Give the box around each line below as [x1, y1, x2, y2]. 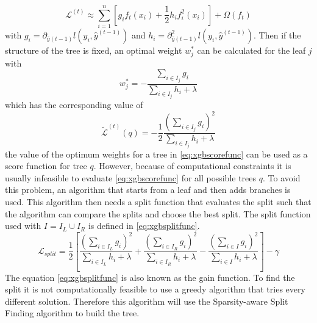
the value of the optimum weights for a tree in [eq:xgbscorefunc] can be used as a [5, 147, 308, 160]
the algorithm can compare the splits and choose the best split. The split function [5, 207, 311, 220]
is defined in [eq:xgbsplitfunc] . [88, 219, 200, 232]
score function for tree [5, 159, 87, 172]
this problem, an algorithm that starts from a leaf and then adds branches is [5, 183, 291, 196]
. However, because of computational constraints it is [93, 159, 291, 172]
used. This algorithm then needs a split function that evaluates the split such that [5, 195, 312, 208]
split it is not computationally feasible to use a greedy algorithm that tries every [5, 283, 305, 296]
